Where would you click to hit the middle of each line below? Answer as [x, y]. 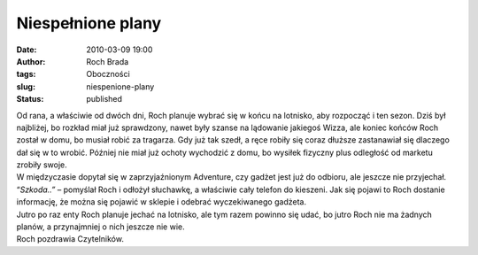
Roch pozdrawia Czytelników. [70, 239]
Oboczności [108, 74]
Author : [31, 61]
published [104, 99]
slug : [26, 86]
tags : [26, 74]
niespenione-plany [120, 86]
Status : [30, 99]
